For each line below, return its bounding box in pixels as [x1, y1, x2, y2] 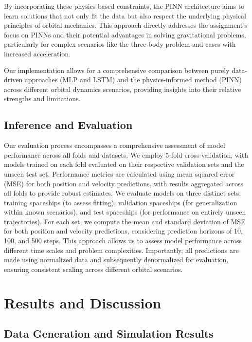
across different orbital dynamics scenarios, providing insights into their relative [4, 84, 241, 94]
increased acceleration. [4, 48, 71, 58]
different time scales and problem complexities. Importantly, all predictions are [4, 245, 239, 255]
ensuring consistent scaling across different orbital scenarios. [4, 264, 183, 274]
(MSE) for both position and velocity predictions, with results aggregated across [4, 178, 244, 188]
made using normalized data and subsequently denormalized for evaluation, [4, 254, 229, 265]
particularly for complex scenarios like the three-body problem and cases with [4, 39, 236, 49]
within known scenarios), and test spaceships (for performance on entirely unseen [4, 207, 246, 217]
